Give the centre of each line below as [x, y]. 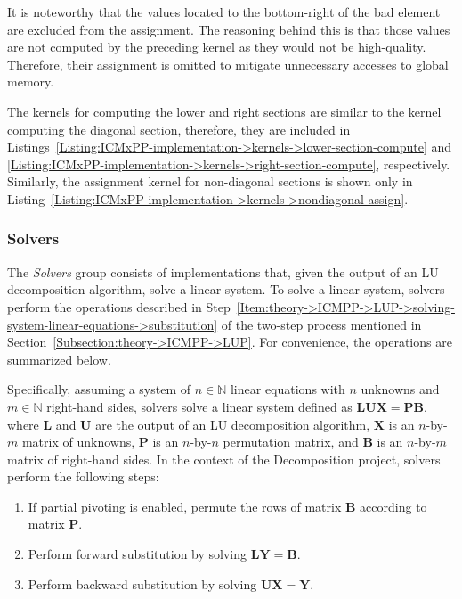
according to [393, 506]
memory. [31, 82]
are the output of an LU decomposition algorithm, [233, 424]
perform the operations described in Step [119, 306]
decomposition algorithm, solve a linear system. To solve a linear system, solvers [226, 289]
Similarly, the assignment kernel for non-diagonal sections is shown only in [210, 181]
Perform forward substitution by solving [138, 554]
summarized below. [59, 359]
